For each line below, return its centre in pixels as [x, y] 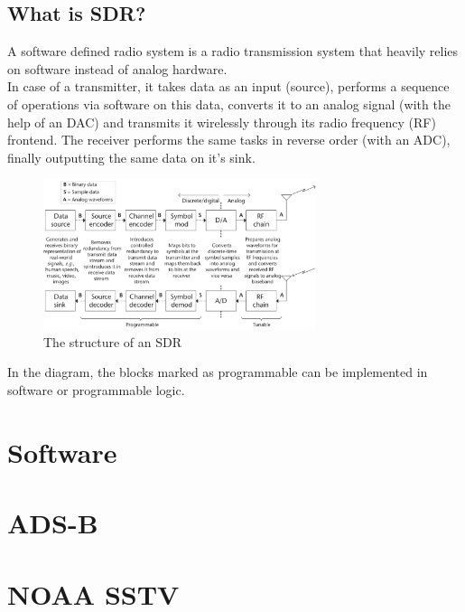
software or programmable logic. [96, 390]
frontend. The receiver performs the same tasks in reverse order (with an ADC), [229, 140]
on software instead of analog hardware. [117, 68]
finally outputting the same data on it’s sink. [131, 157]
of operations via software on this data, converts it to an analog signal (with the [229, 104]
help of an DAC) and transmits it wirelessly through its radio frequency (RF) [222, 122]
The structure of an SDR [112, 341]
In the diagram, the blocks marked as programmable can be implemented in [218, 372]
